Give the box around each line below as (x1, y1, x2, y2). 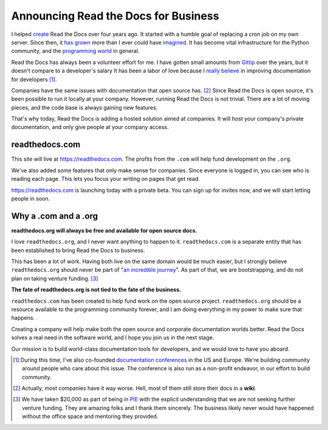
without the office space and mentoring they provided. (22, 413, 159, 420)
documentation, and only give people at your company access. (11, 124, 169, 131)
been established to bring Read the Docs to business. (11, 247, 145, 254)
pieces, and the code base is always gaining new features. (11, 104, 158, 111)
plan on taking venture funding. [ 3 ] (11, 275, 98, 282)
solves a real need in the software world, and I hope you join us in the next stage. (11, 334, 214, 341)
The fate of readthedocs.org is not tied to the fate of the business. (11, 286, 182, 294)
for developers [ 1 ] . (11, 76, 57, 83)
